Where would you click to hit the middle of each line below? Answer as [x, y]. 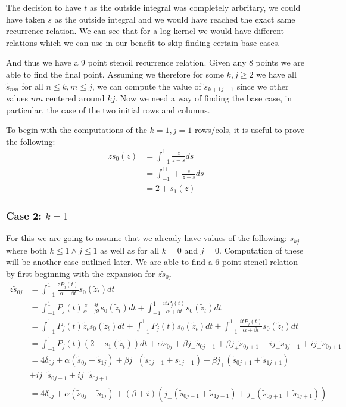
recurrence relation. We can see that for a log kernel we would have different [145, 31]
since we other [263, 86]
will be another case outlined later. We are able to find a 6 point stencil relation [152, 262]
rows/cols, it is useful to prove [250, 130]
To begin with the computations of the [77, 130]
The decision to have [44, 7]
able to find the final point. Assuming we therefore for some [115, 74]
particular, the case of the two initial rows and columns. [108, 110]
